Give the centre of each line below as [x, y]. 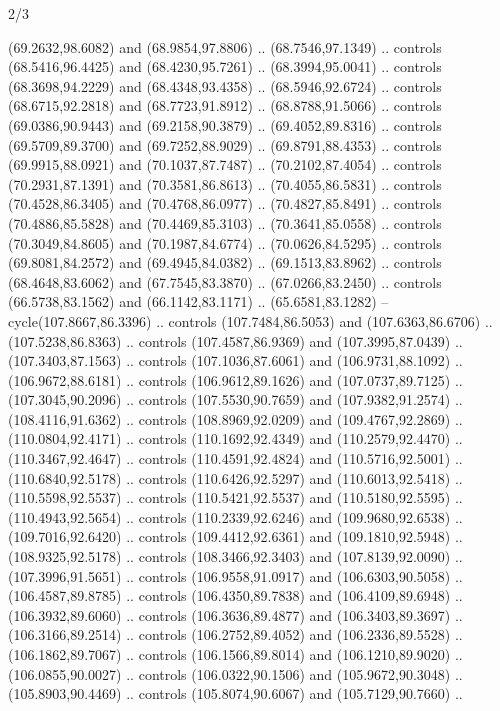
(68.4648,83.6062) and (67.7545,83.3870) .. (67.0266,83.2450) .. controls [225, 281]
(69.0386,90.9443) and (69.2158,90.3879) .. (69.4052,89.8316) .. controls [225, 124]
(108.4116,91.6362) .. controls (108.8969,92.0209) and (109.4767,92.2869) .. [235, 418]
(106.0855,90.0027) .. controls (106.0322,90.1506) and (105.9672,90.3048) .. [235, 673]
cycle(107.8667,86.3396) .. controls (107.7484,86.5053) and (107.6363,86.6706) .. [250, 320]
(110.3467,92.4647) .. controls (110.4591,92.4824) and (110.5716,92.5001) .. [235, 458]
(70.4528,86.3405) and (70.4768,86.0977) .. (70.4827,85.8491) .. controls [225, 203]
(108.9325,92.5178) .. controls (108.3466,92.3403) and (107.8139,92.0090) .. [235, 556]
